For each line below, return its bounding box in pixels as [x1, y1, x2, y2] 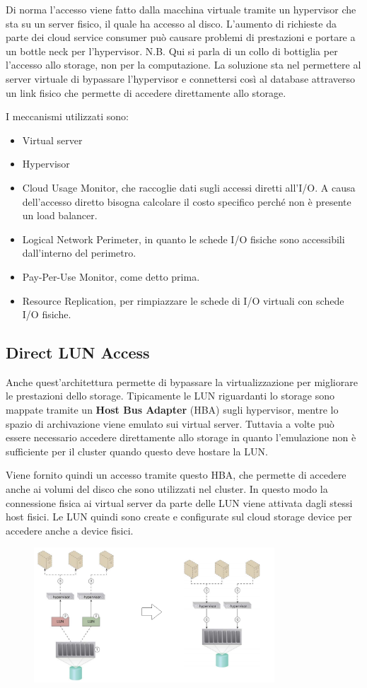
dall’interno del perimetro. [22, 245, 136, 260]
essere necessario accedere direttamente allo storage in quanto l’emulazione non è [6, 430, 356, 445]
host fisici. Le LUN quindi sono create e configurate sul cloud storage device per [6, 509, 352, 524]
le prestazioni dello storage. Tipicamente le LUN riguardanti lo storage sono [6, 388, 335, 403]
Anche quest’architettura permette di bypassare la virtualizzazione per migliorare [6, 374, 358, 389]
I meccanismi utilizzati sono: [6, 109, 129, 124]
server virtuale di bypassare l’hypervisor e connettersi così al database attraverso [6, 71, 356, 86]
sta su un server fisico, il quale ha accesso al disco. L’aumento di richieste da [6, 16, 337, 30]
